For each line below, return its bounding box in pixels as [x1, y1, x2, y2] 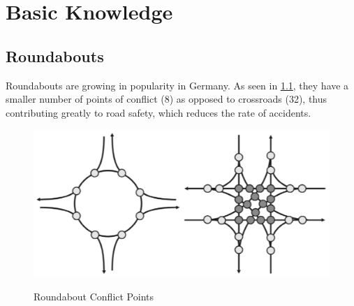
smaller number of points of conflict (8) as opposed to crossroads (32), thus [6, 92, 327, 106]
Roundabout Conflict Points [34, 289, 154, 304]
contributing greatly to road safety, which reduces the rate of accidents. [6, 105, 311, 119]
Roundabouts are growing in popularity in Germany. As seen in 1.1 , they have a [6, 78, 349, 92]
